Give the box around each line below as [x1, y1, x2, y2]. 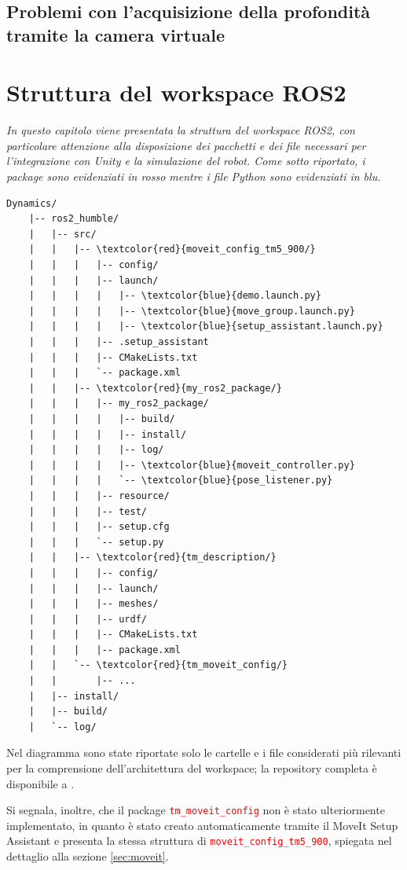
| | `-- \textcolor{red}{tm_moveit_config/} [28, 659, 288, 671]
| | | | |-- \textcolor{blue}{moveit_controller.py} [28, 459, 355, 471]
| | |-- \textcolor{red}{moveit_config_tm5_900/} [28, 244, 316, 255]
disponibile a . [6, 775, 75, 791]
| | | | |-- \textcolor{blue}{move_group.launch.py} [28, 305, 355, 317]
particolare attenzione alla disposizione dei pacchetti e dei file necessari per [6, 137, 366, 153]
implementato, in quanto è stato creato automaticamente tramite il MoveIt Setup [6, 817, 398, 833]
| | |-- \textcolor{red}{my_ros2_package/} [28, 382, 282, 394]
